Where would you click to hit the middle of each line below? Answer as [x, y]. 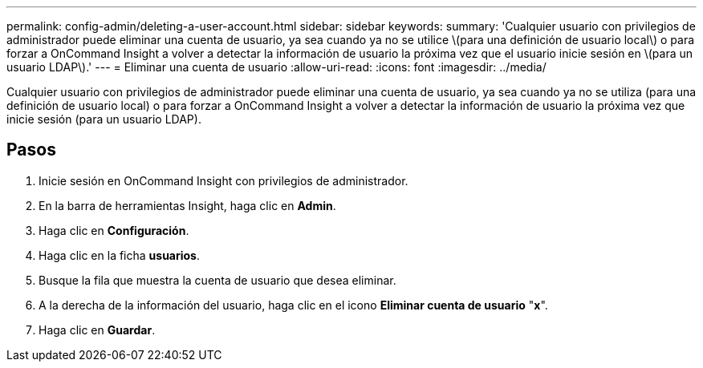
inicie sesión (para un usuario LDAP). [104, 119]
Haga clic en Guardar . [97, 330]
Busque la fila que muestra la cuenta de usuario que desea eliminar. [217, 280]
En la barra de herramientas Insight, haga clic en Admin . [187, 205]
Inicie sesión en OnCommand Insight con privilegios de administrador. [223, 180]
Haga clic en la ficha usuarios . [120, 255]
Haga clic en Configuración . [114, 230]
